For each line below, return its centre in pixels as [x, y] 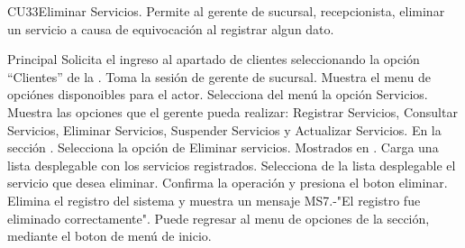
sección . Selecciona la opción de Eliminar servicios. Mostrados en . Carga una [223, 147]
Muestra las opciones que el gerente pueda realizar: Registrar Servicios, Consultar [232, 111]
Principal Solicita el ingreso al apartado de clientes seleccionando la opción [214, 59]
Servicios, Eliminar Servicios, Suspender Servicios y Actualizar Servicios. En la [224, 129]
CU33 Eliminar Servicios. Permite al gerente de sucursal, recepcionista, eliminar [226, 11]
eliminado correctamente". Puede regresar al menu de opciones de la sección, [219, 218]
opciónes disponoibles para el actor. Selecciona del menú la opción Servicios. [218, 94]
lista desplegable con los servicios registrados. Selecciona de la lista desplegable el [232, 165]
